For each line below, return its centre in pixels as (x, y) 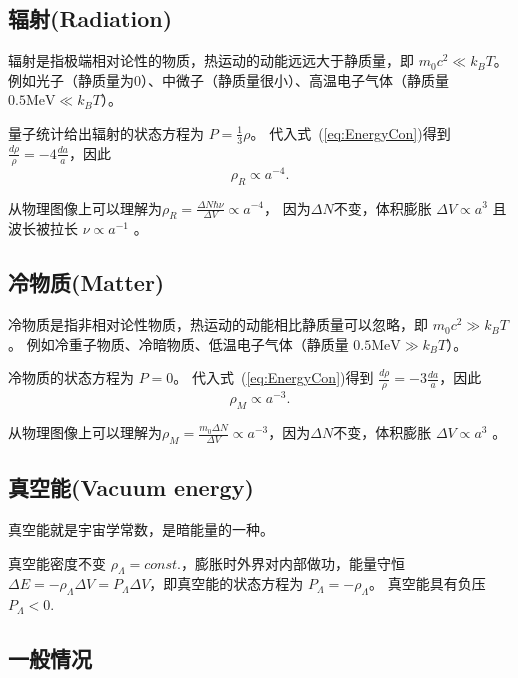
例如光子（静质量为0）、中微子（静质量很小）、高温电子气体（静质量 (228, 79)
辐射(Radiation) (90, 18)
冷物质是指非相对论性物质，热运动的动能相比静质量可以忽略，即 (218, 324)
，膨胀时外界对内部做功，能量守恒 (292, 562)
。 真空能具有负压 (427, 583)
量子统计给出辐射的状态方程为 (106, 132)
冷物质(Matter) (86, 282)
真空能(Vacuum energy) (131, 487)
